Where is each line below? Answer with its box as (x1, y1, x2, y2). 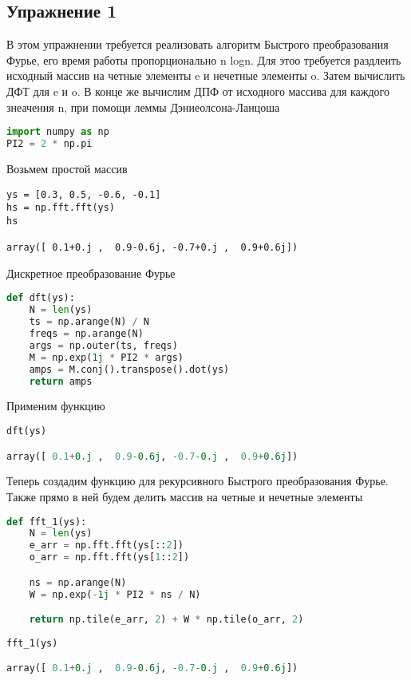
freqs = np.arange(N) (29, 328, 144, 340)
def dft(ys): (6, 292, 75, 304)
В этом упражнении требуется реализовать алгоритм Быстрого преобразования (6, 36, 389, 53)
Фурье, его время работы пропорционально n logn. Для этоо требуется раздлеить (6, 51, 401, 68)
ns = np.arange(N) (29, 576, 127, 588)
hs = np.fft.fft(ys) (6, 202, 116, 214)
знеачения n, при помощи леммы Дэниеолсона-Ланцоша (6, 98, 280, 115)
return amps (29, 375, 93, 387)
